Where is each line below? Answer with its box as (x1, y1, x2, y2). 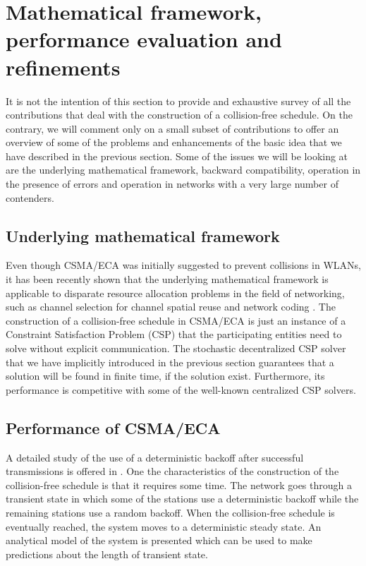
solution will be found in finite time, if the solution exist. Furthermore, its (6, 368, 325, 383)
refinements (6, 52, 121, 81)
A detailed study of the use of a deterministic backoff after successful (6, 450, 304, 464)
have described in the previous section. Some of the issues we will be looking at (6, 148, 348, 163)
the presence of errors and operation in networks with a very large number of (6, 176, 338, 191)
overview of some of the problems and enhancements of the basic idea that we (6, 135, 342, 150)
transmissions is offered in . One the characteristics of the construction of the (6, 464, 339, 478)
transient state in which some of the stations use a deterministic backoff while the (6, 491, 359, 506)
